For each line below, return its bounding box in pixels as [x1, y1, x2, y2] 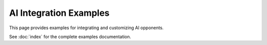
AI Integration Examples [9, 7, 110, 18]
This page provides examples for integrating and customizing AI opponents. [9, 25, 164, 31]
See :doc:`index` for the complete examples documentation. [9, 34, 131, 40]
